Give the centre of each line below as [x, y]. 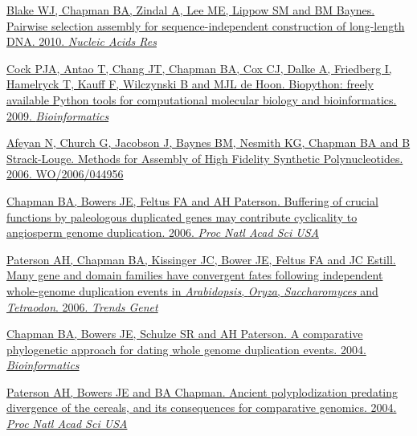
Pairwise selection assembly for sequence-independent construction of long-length [206, 25]
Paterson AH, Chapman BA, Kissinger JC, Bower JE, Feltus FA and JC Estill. [201, 259]
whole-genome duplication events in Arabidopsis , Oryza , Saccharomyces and [192, 290]
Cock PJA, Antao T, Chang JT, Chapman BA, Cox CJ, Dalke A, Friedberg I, [199, 68]
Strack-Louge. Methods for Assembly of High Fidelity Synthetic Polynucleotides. [205, 158]
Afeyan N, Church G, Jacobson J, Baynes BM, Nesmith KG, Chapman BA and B [208, 143]
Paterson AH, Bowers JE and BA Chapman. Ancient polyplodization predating [202, 391]
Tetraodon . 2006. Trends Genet [82, 306]
